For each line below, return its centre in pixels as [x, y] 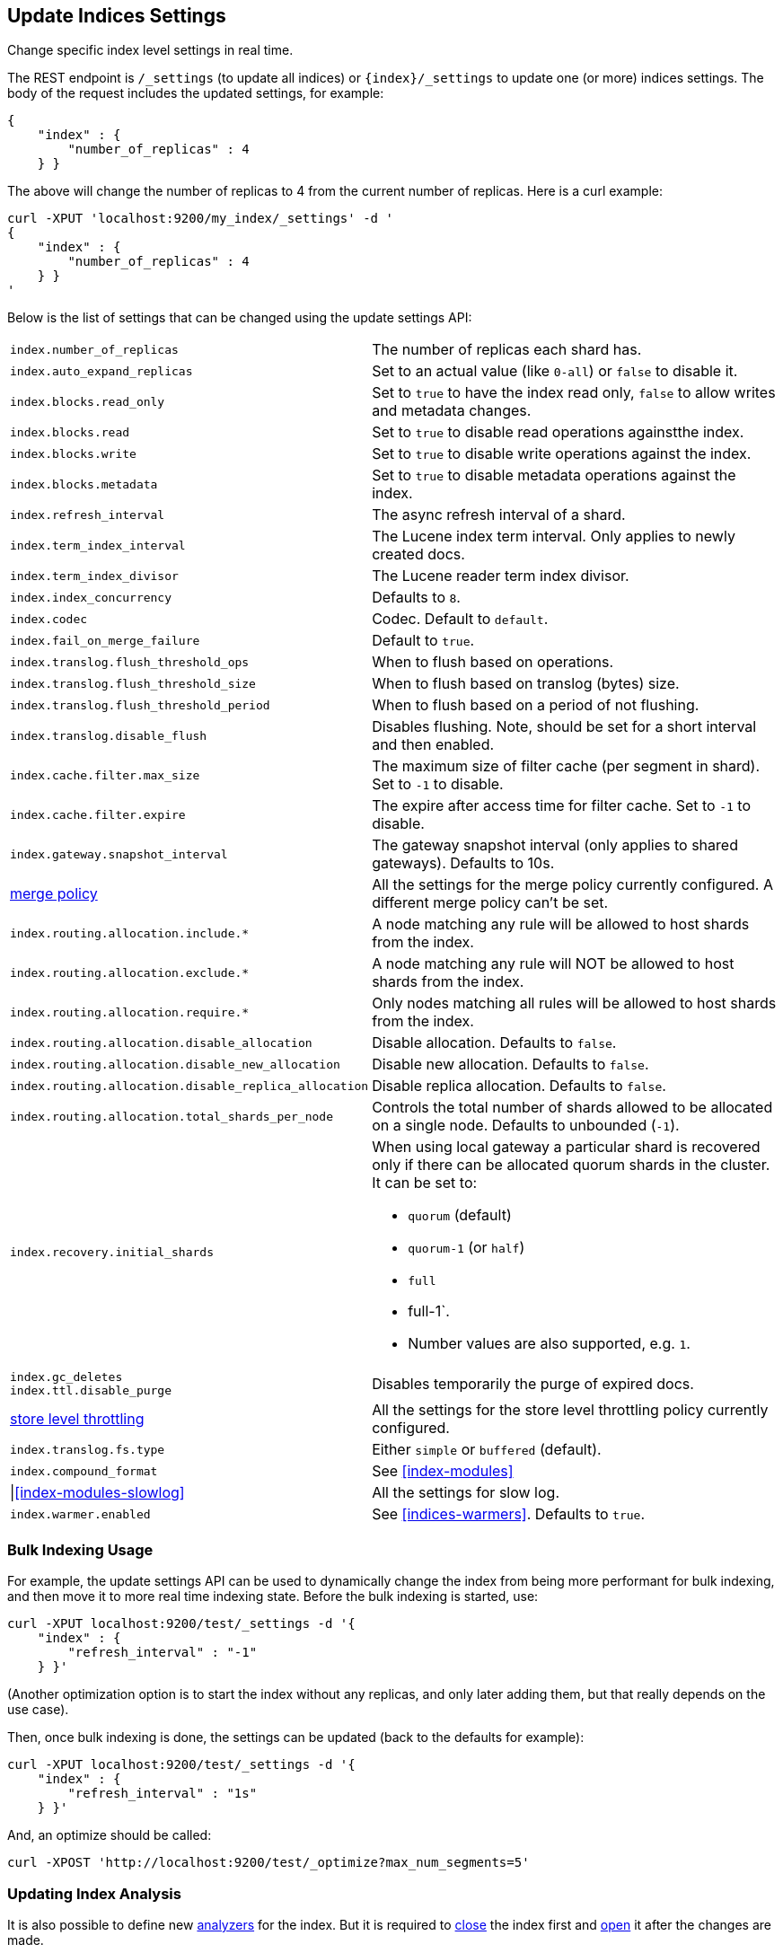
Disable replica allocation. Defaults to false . [519, 1086]
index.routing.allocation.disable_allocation [161, 1042]
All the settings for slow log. [466, 1493]
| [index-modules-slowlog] [97, 1493]
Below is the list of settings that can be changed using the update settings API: [240, 318]
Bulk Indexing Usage [80, 1549]
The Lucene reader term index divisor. [501, 576]
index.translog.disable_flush [109, 735]
